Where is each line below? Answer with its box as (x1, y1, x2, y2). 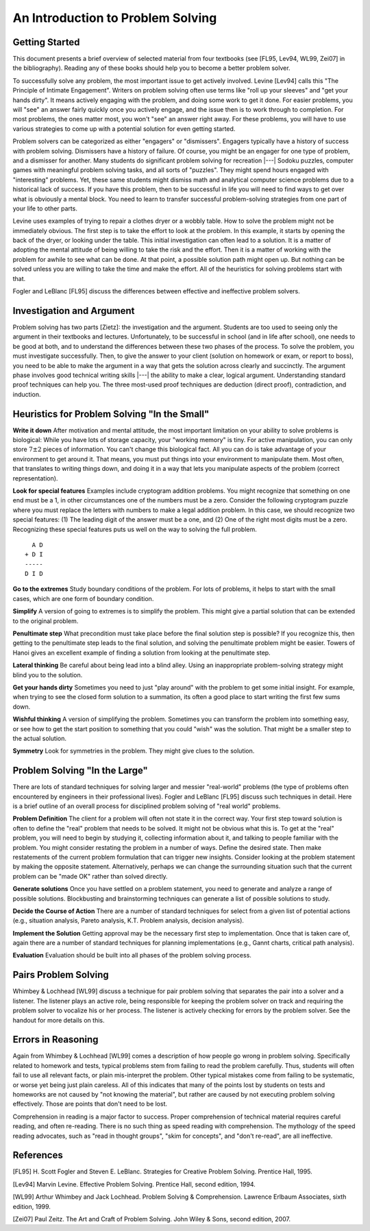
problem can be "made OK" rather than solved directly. (12, 872, 168, 880)
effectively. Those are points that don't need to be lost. (12, 1100, 168, 1108)
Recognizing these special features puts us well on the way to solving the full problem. (12, 525, 257, 533)
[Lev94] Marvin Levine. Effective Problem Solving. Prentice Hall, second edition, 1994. (12, 1180, 256, 1189)
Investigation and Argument (12, 305, 135, 317)
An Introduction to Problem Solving (12, 10, 217, 25)
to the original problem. (12, 617, 79, 625)
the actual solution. (12, 734, 66, 742)
